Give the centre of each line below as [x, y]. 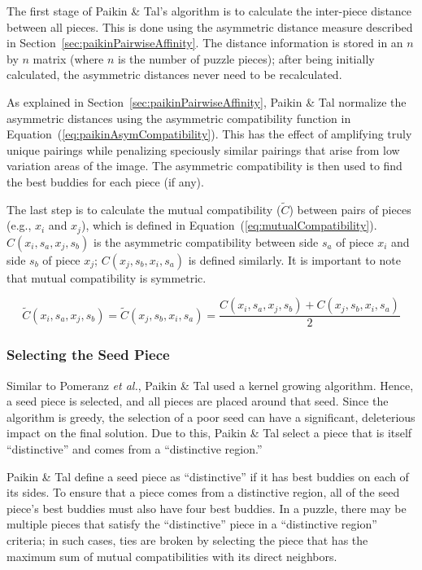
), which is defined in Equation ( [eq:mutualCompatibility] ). [229, 225]
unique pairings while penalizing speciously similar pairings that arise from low [203, 149]
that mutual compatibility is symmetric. [107, 277]
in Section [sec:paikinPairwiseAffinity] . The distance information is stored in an [205, 43]
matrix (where [68, 58]
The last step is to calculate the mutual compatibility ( [144, 209]
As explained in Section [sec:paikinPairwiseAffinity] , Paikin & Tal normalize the [207, 101]
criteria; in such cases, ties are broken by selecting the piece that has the [187, 539]
